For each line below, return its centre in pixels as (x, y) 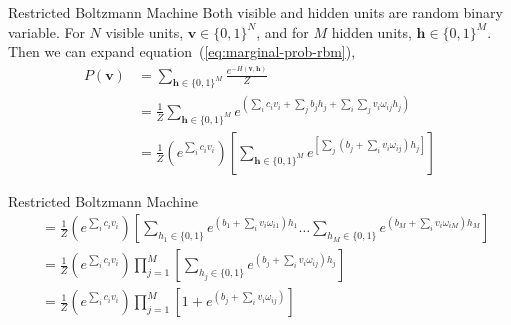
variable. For (46, 31)
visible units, (144, 31)
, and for (282, 31)
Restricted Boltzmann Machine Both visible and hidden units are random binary (255, 12)
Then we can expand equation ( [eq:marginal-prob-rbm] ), (182, 51)
